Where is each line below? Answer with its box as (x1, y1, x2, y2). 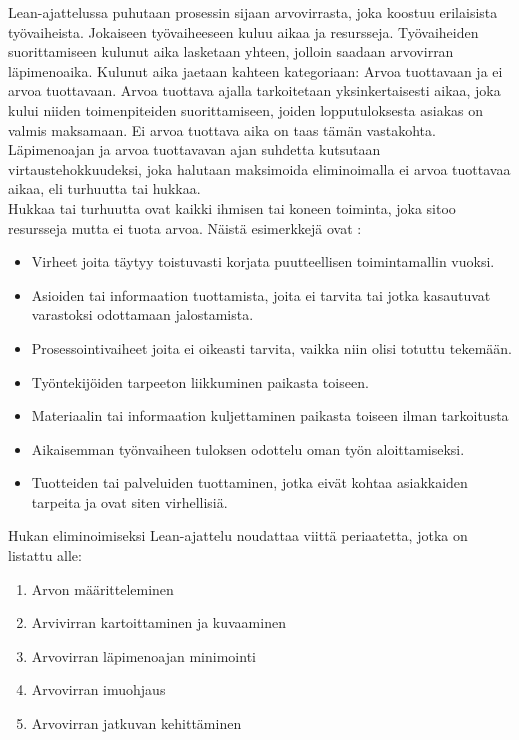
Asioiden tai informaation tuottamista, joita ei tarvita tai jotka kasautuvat (31, 284, 491, 305)
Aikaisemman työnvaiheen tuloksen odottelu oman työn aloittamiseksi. (31, 438, 465, 459)
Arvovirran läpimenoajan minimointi (31, 645, 256, 666)
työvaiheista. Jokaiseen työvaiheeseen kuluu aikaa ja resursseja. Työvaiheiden (8, 21, 479, 42)
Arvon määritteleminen (31, 578, 174, 599)
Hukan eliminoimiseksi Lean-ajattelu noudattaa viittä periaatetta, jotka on (8, 525, 468, 546)
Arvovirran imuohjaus (31, 679, 166, 700)
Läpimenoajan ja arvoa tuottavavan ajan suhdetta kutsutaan (8, 139, 381, 160)
